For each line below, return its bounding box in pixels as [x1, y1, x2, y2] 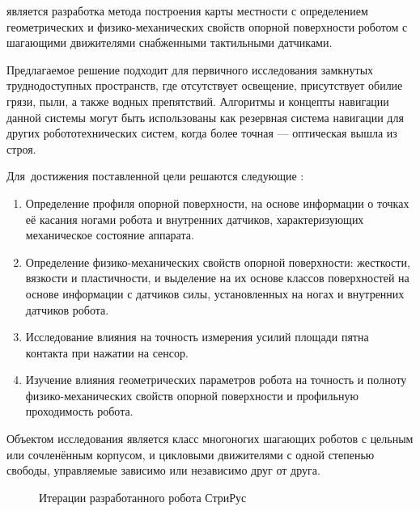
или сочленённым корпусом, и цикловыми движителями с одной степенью [6, 446, 375, 462]
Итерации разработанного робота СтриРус [39, 488, 247, 505]
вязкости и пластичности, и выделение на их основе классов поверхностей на [25, 269, 409, 286]
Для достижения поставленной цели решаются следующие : [6, 167, 304, 184]
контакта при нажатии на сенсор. [25, 344, 189, 361]
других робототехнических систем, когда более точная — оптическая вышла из [6, 125, 397, 141]
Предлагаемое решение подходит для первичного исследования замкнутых [6, 61, 374, 78]
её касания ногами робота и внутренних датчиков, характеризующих [25, 210, 364, 227]
